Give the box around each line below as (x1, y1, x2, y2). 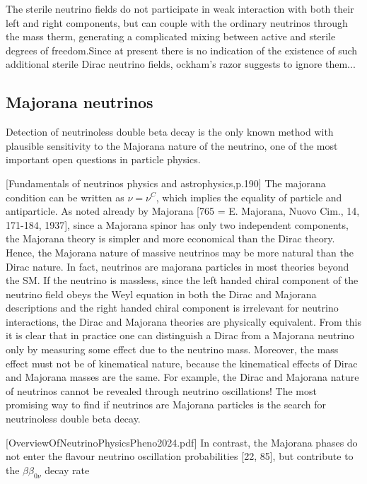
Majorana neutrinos (6, 91, 153, 113)
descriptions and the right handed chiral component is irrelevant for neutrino (6, 300, 339, 315)
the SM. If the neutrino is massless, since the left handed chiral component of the (6, 273, 359, 288)
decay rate (45, 462, 90, 477)
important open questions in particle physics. (6, 152, 201, 167)
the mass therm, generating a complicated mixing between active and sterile (6, 29, 336, 44)
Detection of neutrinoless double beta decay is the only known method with (6, 124, 334, 139)
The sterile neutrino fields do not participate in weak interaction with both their (6, 1, 354, 16)
